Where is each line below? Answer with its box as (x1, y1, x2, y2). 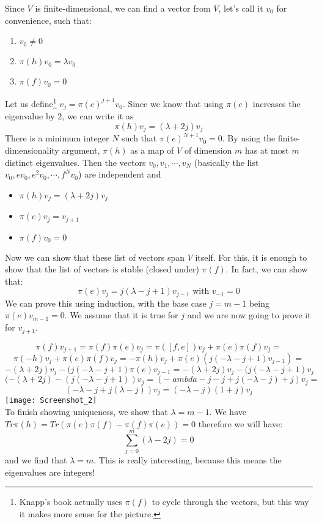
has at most (245, 143, 289, 156)
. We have (209, 405, 246, 417)
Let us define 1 (5, 95, 57, 110)
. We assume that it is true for (64, 309, 178, 321)
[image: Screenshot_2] (5, 396, 97, 405)
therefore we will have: (198, 417, 283, 430)
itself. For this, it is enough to (195, 250, 307, 263)
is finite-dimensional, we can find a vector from (35, 2, 211, 14)
